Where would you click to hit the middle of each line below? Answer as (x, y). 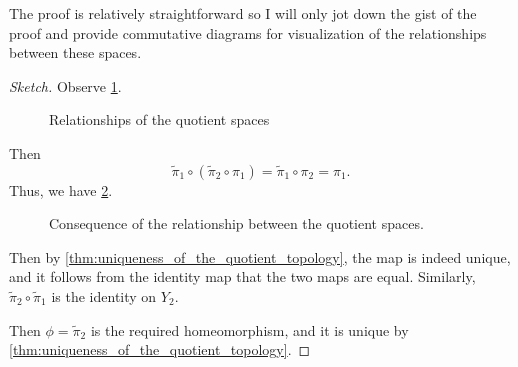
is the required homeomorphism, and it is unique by (249, 329)
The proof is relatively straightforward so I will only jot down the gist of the (243, 13)
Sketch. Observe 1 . (65, 85)
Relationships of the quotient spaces (159, 119)
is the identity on (104, 295)
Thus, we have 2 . (61, 189)
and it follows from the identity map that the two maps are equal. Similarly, (242, 276)
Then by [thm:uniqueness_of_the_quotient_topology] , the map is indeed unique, (260, 256)
